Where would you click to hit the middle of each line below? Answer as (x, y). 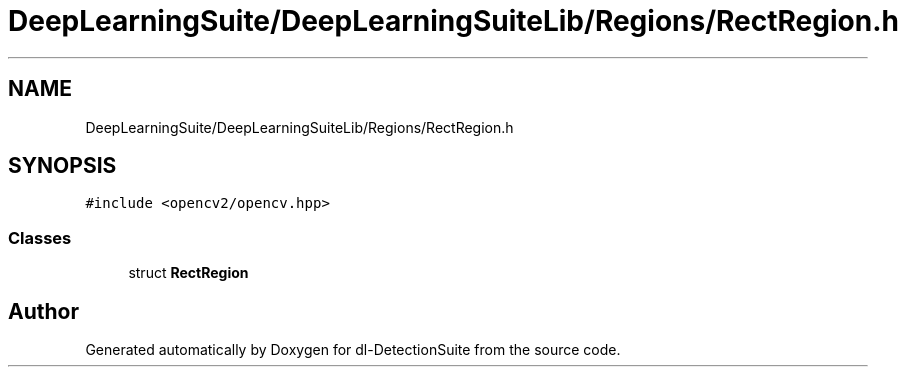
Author (43, 311)
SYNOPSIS (62, 166)
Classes (40, 237)
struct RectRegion (188, 273)
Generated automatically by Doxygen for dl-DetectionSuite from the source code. (353, 350)
